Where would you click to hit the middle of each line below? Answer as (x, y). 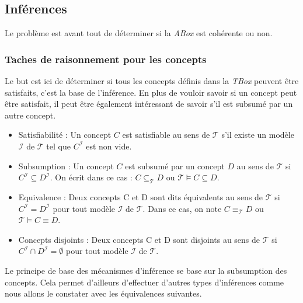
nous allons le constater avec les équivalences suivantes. (103, 293)
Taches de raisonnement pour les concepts (106, 59)
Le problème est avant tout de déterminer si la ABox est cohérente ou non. (139, 33)
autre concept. (30, 115)
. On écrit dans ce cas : (91, 177)
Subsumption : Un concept (66, 166)
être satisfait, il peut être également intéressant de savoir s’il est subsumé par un (149, 104)
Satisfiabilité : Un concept (65, 135)
